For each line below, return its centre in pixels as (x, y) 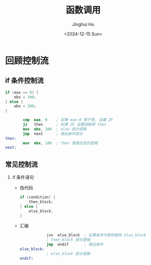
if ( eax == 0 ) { (22, 92)
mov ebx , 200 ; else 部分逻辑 (55, 129)
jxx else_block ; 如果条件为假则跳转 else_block (96, 235)
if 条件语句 (23, 177)
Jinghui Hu (83, 24)
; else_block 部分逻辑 (68, 254)
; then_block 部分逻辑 (68, 240)
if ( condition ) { (38, 197)
